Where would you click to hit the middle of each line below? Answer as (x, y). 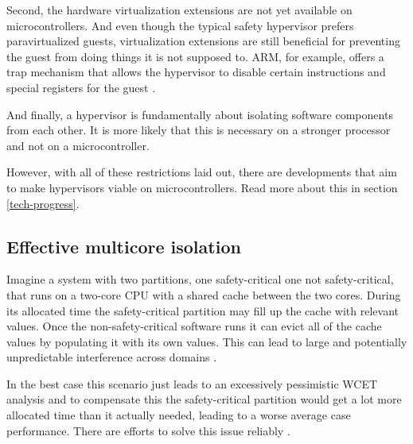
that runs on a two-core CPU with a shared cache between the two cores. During (204, 294)
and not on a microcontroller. (78, 145)
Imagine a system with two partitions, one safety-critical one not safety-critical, (200, 279)
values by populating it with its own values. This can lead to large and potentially (207, 341)
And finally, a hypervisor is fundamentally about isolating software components (200, 114)
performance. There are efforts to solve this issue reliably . (148, 430)
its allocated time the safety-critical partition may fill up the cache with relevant (203, 310)
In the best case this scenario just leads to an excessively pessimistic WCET (192, 383)
